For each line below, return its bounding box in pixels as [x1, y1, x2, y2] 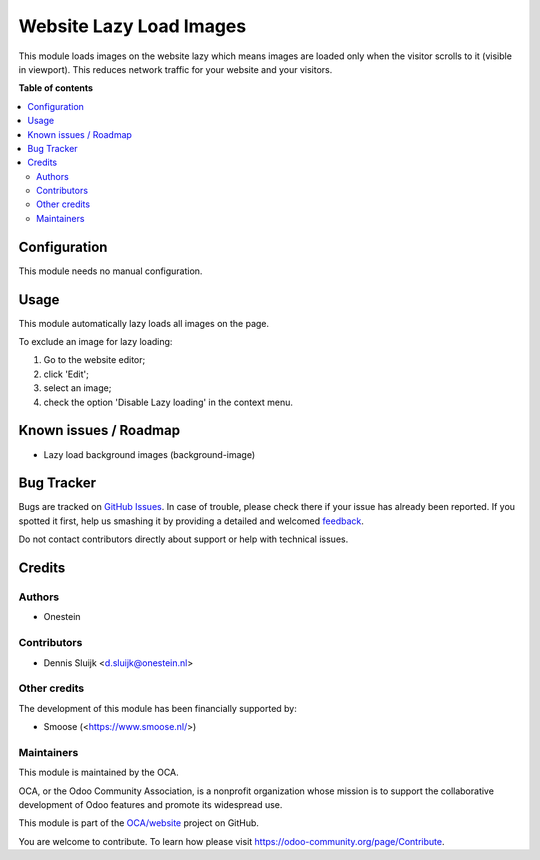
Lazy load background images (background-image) [43, 448, 256, 460]
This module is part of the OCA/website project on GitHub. [18, 817, 260, 829]
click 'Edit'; [43, 368, 89, 380]
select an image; [43, 382, 112, 394]
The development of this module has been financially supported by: [18, 702, 297, 714]
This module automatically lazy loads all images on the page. [18, 317, 270, 329]
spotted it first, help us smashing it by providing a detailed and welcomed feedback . [18, 515, 365, 527]
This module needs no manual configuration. [18, 265, 203, 277]
